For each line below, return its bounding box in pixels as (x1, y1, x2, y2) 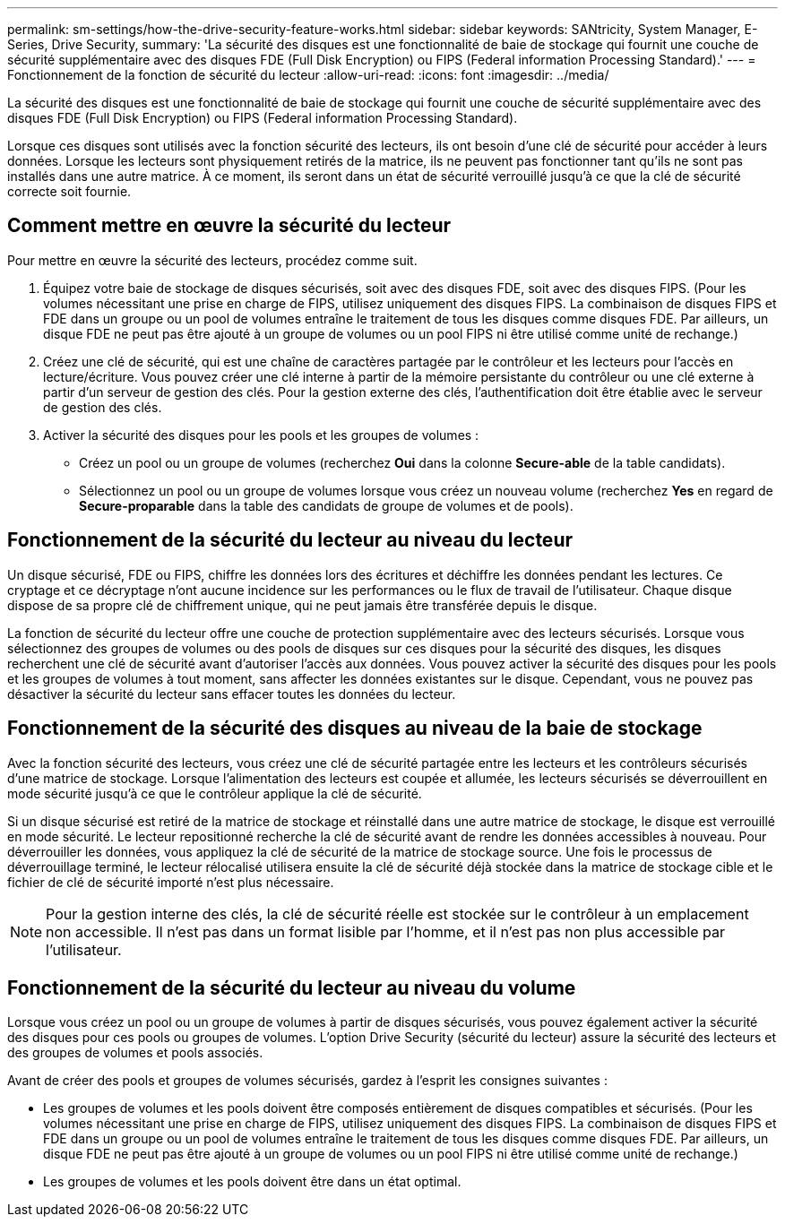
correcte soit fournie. (7, 184, 132, 199)
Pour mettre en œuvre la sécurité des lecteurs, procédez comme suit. (7, 252, 418, 268)
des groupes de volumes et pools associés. (7, 1045, 263, 1061)
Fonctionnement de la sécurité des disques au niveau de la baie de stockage (7, 717, 703, 740)
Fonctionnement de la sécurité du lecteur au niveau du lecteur (7, 529, 574, 552)
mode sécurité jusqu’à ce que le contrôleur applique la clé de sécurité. (7, 785, 422, 801)
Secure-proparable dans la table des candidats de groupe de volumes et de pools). (79, 497, 574, 513)
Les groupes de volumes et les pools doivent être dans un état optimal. (43, 1174, 462, 1190)
